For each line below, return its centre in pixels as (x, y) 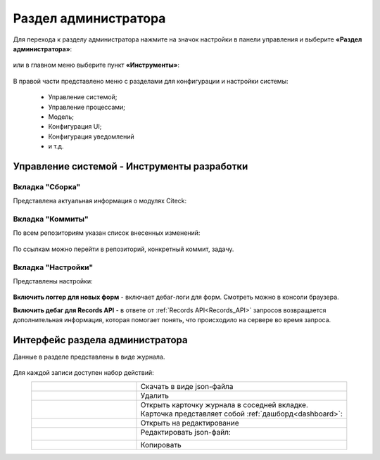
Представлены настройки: (53, 281)
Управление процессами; (87, 107)
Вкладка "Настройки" (53, 267)
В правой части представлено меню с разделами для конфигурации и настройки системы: (151, 81)
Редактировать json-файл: (186, 432)
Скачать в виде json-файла (187, 386)
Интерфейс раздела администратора (100, 340)
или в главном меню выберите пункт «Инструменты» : (96, 65)
